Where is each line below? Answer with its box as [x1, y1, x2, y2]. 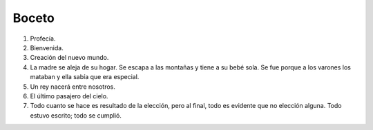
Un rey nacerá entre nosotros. [30, 83, 115, 91]
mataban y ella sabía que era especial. [30, 73, 140, 81]
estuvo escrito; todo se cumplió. [30, 111, 122, 120]
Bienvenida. [30, 43, 64, 52]
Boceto [12, 10, 55, 25]
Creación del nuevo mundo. [30, 54, 109, 62]
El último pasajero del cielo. [30, 91, 108, 100]
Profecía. [30, 34, 56, 43]
